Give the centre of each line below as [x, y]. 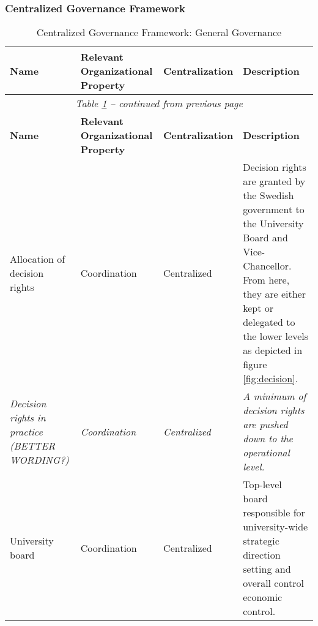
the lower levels [275, 336]
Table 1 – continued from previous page [159, 104]
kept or [258, 308]
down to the [268, 439]
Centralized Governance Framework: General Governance [159, 32]
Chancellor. [267, 266]
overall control [273, 583]
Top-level [262, 485]
